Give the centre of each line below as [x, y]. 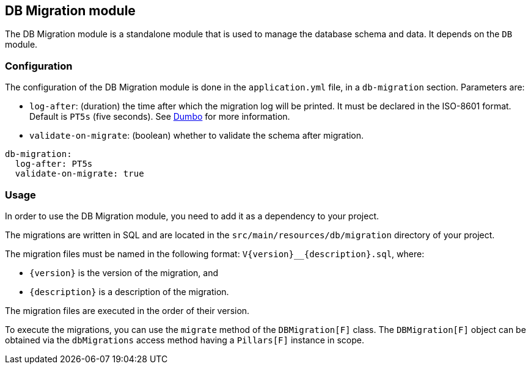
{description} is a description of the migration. [129, 291]
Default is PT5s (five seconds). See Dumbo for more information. [160, 117]
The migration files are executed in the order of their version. [127, 310]
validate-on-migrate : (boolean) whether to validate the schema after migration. [197, 136]
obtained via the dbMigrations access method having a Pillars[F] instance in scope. [185, 340]
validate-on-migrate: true [79, 174]
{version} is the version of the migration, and [124, 272]
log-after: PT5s [54, 164]
